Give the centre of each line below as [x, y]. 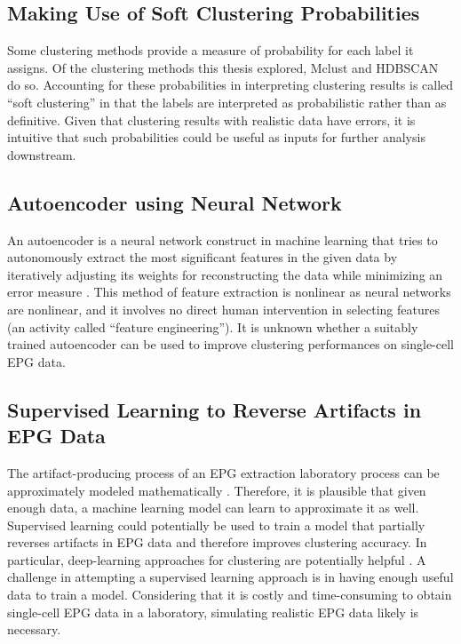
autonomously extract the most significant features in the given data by [203, 257]
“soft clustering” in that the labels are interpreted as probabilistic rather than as [227, 102]
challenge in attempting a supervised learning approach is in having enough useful [230, 577]
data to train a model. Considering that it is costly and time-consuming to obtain [230, 595]
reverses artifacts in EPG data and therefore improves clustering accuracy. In [217, 542]
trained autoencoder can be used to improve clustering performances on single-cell [230, 344]
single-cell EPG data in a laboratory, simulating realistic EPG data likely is [213, 612]
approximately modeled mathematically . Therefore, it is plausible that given [217, 490]
